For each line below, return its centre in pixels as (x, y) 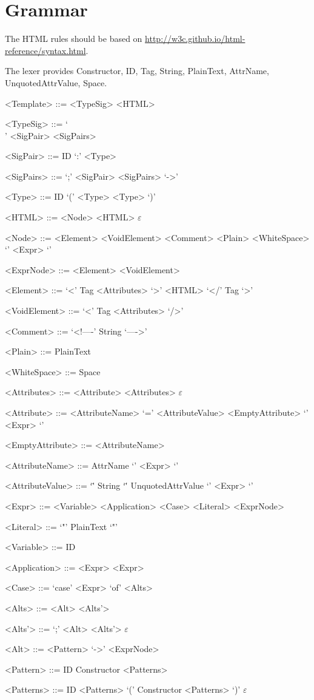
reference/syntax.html (45, 50)
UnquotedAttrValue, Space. (56, 82)
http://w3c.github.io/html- (195, 39)
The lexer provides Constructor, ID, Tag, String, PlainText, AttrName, (137, 71)
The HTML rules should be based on (74, 39)
